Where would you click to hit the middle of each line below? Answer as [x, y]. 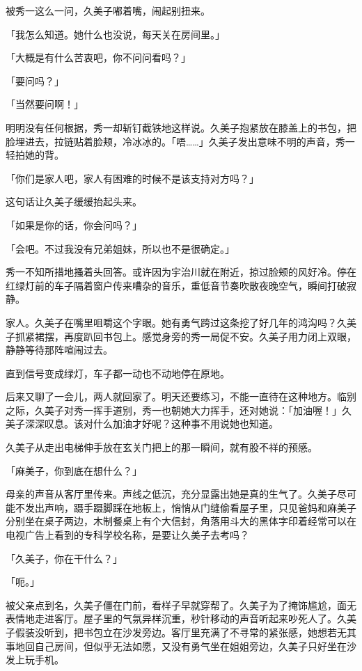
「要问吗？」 [35, 80]
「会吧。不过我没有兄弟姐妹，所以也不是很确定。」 [120, 248]
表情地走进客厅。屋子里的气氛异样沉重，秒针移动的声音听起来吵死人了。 [171, 618]
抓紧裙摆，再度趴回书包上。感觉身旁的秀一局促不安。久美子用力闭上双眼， [186, 336]
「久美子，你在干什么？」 [64, 558]
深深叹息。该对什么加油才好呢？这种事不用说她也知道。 [151, 424]
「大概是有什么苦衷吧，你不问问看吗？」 [98, 57]
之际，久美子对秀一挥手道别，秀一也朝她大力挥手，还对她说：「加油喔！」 [174, 410]
